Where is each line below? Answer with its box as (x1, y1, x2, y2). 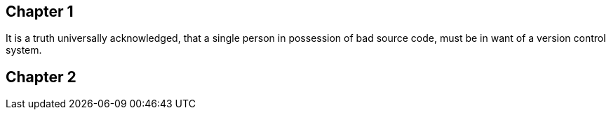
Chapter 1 (6, 3, 74, 20)
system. (6, 44, 42, 56)
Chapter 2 (6, 68, 76, 86)
